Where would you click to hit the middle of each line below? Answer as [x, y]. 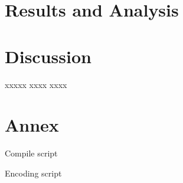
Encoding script [33, 173]
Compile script [31, 153]
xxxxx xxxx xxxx [36, 84]
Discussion [48, 56]
